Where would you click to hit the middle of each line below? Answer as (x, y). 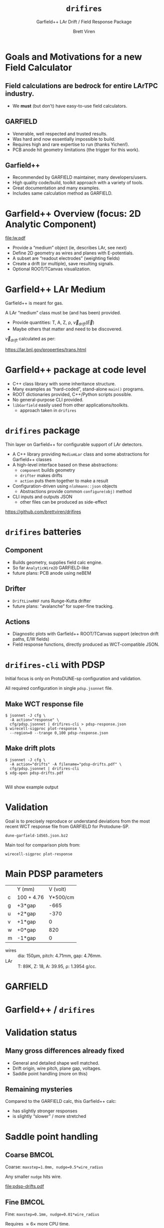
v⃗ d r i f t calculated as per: (30, 339)
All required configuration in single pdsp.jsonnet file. (59, 688)
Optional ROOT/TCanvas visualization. (51, 269)
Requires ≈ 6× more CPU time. (37, 1224)
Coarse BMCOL (29, 1155)
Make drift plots (30, 748)
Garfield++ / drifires (50, 1009)
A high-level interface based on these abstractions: (65, 465)
